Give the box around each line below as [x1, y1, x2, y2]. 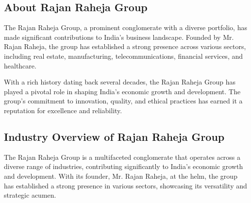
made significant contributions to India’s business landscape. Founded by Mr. [4, 32, 234, 42]
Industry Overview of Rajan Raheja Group [4, 129, 225, 144]
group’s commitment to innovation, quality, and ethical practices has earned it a [4, 96, 243, 106]
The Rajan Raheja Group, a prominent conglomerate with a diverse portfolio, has [4, 22, 247, 33]
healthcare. [4, 60, 36, 70]
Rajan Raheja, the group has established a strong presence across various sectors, [4, 41, 246, 51]
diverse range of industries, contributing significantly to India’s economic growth [4, 161, 243, 171]
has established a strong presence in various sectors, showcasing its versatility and [4, 180, 247, 190]
